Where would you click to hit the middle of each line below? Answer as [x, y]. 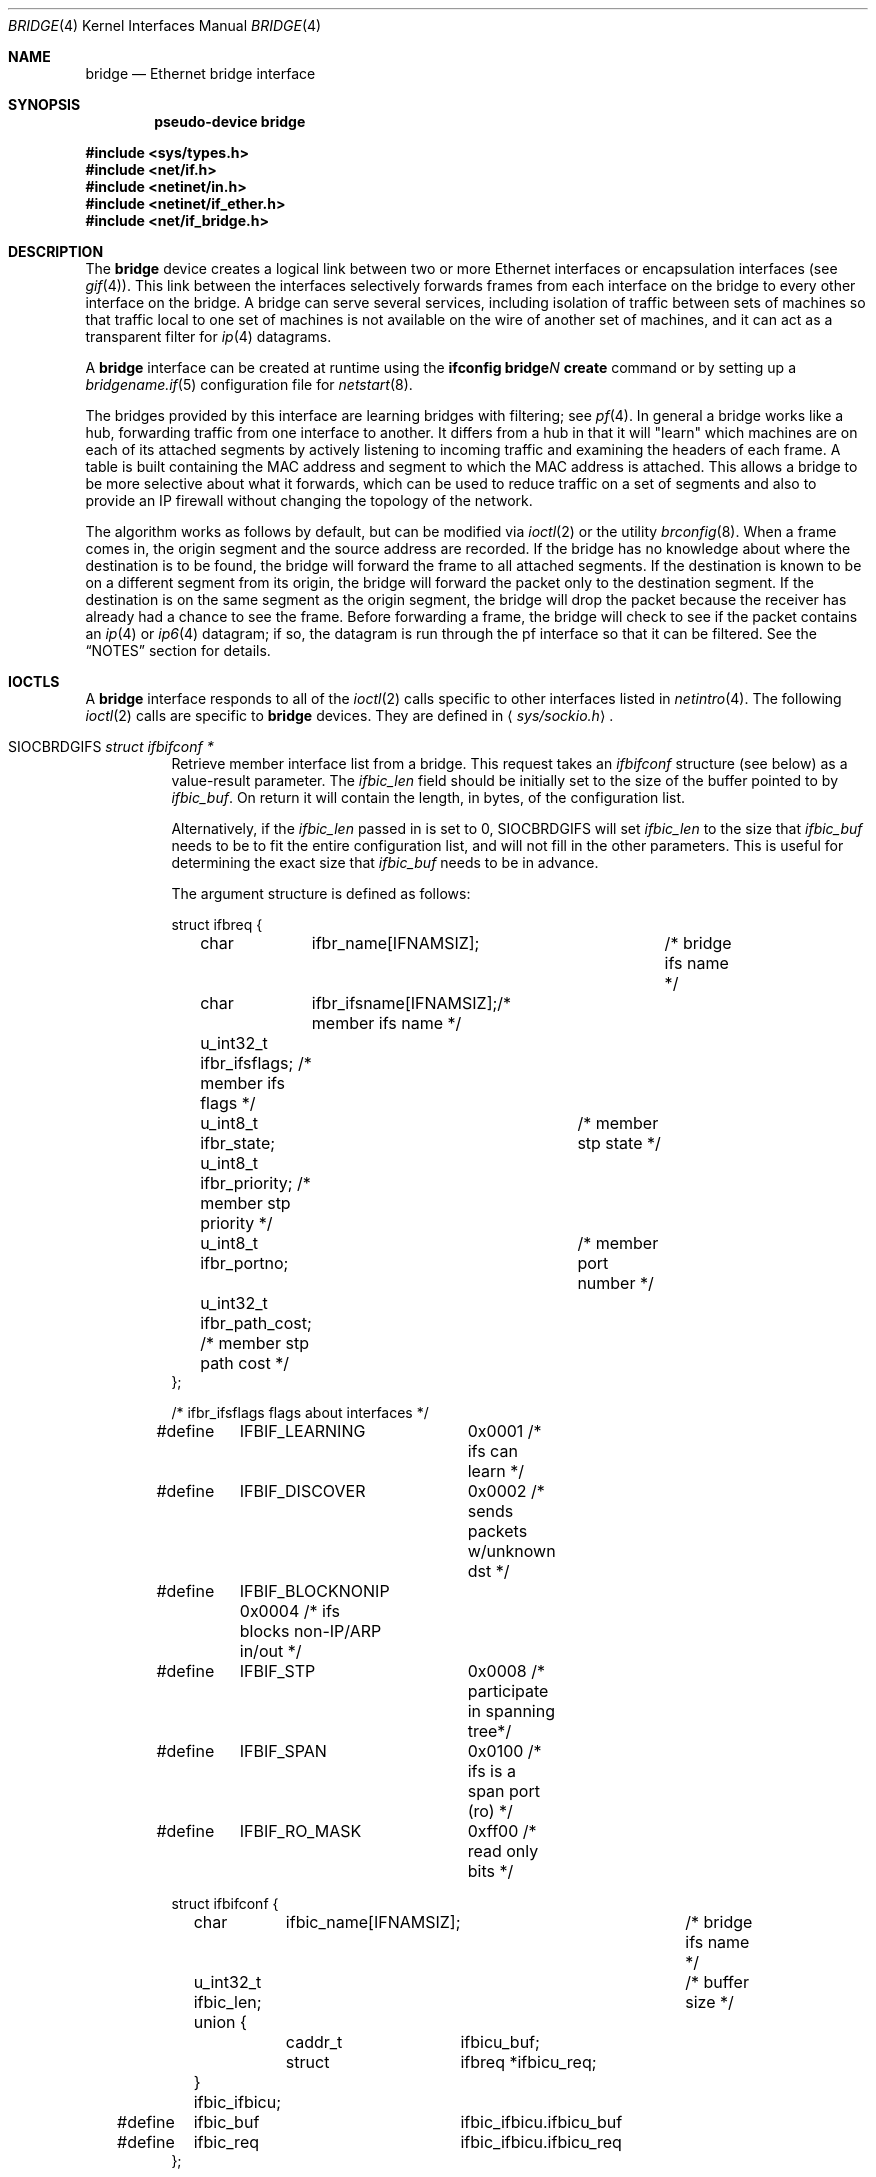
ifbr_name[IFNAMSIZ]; [395, 943]
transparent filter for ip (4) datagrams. [208, 336]
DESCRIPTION [56, 251]
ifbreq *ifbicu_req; [528, 2062]
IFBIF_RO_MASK [300, 1831]
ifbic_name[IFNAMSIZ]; [373, 1922]
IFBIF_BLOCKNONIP [314, 1591]
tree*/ [489, 1731]
